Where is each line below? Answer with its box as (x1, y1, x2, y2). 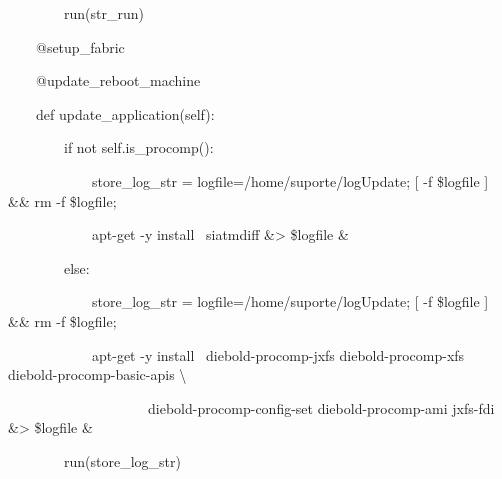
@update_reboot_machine (35, 70, 201, 91)
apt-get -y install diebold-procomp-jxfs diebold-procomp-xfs (91, 344, 465, 365)
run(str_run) (63, 3, 144, 23)
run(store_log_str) (63, 450, 181, 471)
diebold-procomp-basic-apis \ (8, 364, 187, 385)
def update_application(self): (35, 103, 215, 124)
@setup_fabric (35, 36, 125, 57)
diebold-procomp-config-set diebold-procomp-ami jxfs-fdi (147, 397, 495, 418)
